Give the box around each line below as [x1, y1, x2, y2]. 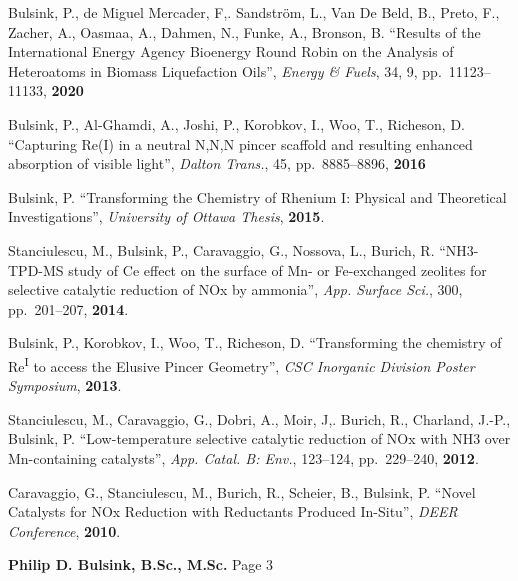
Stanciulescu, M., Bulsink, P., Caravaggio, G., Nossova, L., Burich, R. [8, 239, 435, 260]
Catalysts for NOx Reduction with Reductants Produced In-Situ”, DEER [8, 501, 458, 522]
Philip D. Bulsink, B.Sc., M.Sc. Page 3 [8, 554, 274, 575]
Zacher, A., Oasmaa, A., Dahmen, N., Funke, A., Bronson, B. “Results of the [8, 21, 481, 42]
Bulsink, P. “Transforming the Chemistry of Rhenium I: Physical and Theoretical [8, 186, 507, 207]
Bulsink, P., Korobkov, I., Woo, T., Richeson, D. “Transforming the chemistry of [8, 332, 502, 353]
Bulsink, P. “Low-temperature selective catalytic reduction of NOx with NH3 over [8, 428, 511, 449]
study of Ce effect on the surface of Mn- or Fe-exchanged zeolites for [68, 259, 487, 280]
